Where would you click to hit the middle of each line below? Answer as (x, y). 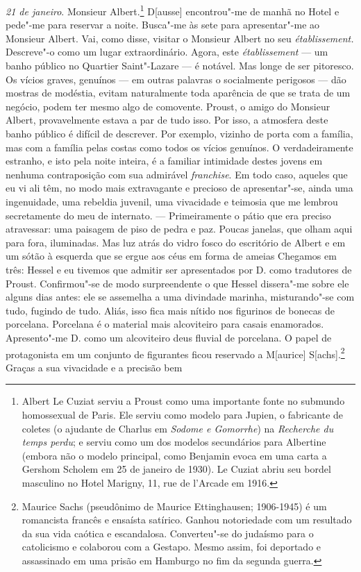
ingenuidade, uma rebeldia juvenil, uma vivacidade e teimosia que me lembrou (172, 201)
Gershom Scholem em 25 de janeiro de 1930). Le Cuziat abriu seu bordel (176, 469)
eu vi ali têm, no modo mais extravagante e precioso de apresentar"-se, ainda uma (179, 188)
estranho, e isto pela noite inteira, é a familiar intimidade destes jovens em (164, 161)
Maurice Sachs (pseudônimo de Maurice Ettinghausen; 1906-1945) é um (174, 506)
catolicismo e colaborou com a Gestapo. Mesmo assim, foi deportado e (171, 547)
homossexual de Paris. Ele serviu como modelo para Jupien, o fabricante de (183, 414)
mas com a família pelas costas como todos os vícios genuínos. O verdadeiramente (179, 147)
